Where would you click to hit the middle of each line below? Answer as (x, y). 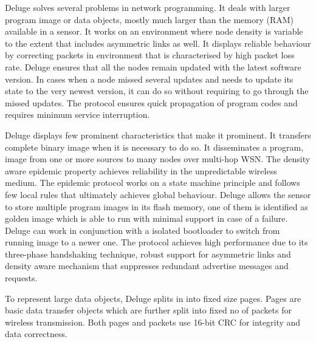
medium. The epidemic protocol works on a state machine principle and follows (153, 183)
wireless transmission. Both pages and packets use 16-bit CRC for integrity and (153, 322)
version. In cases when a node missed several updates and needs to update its (149, 79)
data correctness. (36, 334)
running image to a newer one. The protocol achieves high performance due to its (156, 242)
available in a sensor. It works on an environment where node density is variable (154, 31)
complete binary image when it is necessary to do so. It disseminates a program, (154, 147)
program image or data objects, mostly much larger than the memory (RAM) (149, 19)
